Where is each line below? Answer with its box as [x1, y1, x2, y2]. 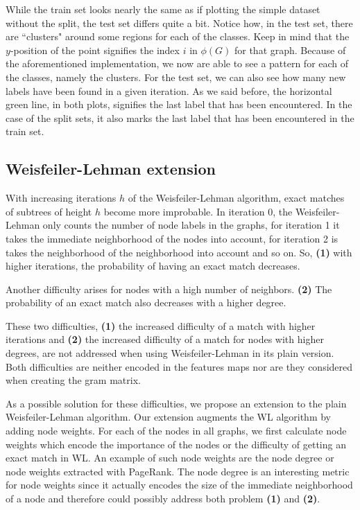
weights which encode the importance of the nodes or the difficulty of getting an [6, 437, 346, 451]
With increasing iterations [6, 191, 117, 205]
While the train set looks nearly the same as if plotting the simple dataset [6, 2, 320, 16]
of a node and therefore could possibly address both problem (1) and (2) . [6, 491, 320, 506]
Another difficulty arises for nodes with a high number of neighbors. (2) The [6, 281, 332, 296]
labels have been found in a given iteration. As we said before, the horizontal [6, 83, 332, 98]
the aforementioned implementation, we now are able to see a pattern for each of [6, 56, 349, 71]
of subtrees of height [6, 204, 92, 218]
